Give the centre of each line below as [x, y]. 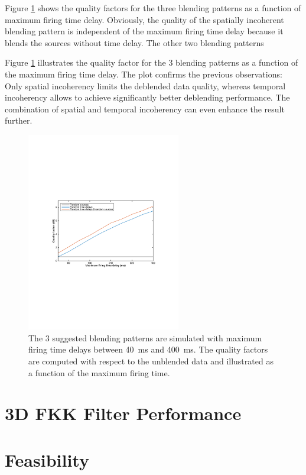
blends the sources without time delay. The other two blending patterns [134, 42]
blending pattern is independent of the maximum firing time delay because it [144, 31]
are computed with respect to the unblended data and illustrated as [151, 361]
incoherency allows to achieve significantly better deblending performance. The [147, 97]
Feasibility [47, 459]
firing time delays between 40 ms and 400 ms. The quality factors [148, 349]
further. [19, 120]
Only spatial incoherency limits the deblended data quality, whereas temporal [145, 85]
